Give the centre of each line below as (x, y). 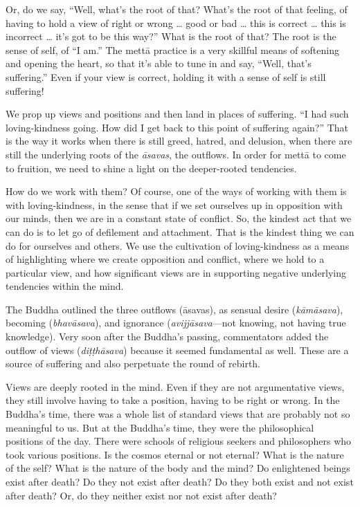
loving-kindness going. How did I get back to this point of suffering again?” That (177, 127)
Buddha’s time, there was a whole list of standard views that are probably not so (178, 414)
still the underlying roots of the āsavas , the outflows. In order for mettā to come (176, 154)
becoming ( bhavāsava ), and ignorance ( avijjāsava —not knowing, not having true (176, 323)
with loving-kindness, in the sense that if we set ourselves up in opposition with (174, 204)
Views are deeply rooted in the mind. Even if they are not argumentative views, (175, 386)
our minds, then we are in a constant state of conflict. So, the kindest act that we (179, 218)
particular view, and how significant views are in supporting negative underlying (176, 272)
